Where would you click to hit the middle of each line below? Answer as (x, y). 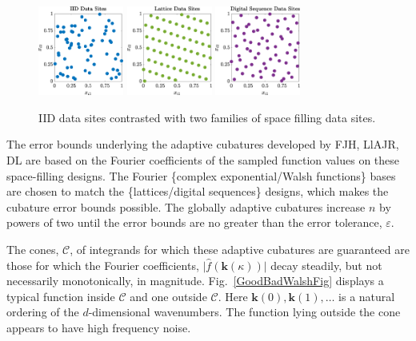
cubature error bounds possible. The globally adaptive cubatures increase (186, 206)
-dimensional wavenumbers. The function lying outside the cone (244, 312)
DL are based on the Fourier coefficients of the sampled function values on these (203, 159)
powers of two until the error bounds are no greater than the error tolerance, (194, 222)
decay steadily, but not (326, 265)
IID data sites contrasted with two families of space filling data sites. (207, 117)
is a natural (367, 296)
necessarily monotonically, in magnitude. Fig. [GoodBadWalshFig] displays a (195, 281)
